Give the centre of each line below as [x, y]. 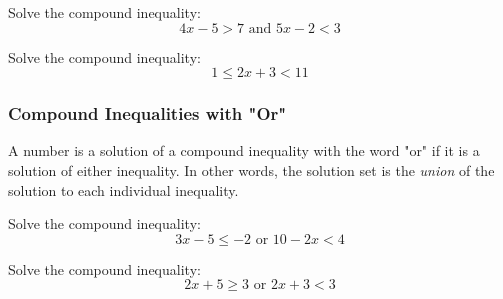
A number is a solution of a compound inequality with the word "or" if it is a [244, 150]
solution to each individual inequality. [123, 189]
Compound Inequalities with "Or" [147, 113]
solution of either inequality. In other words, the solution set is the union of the [251, 170]
